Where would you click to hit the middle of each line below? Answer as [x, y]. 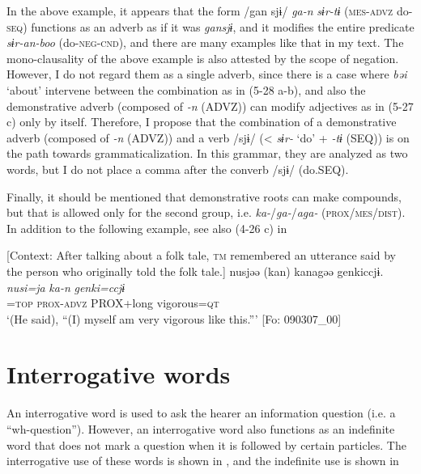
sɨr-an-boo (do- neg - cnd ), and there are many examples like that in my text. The [205, 42]
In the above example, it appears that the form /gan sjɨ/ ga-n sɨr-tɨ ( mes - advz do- [210, 11]
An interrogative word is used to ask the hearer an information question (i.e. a [201, 413]
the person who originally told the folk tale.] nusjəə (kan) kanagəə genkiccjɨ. [195, 271]
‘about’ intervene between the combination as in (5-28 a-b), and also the [186, 89]
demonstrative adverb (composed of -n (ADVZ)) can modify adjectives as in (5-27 [210, 106]
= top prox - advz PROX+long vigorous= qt [113, 303]
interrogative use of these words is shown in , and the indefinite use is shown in [203, 461]
